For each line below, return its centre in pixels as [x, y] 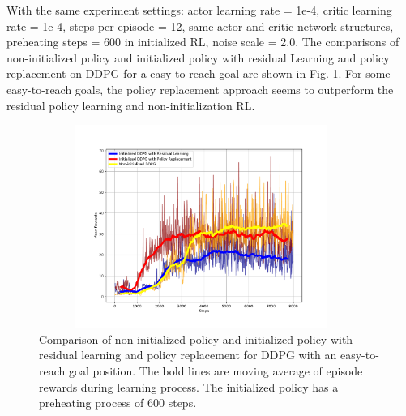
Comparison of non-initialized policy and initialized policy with [196, 339]
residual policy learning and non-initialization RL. [131, 105]
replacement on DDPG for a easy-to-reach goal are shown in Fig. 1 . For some [199, 73]
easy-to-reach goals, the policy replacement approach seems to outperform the [200, 89]
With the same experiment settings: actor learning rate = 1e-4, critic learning [199, 10]
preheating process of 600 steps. [118, 403]
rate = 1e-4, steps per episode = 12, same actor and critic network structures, [200, 26]
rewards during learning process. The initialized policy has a [189, 386]
